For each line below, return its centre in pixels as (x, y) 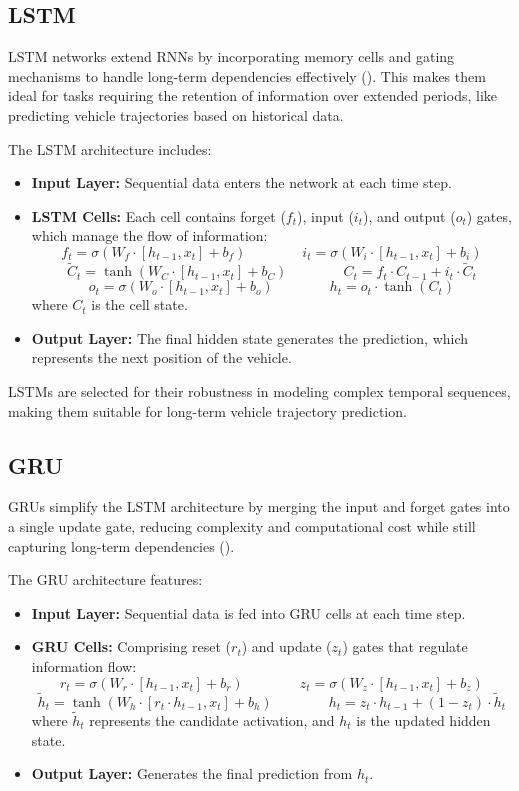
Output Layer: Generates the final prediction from (192, 773)
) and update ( (286, 646)
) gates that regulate (405, 646)
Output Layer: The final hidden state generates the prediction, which (250, 337)
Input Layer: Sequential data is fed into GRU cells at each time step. (248, 612)
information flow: (84, 665)
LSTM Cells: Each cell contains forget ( (158, 215)
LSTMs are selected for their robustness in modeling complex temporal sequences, (259, 390)
